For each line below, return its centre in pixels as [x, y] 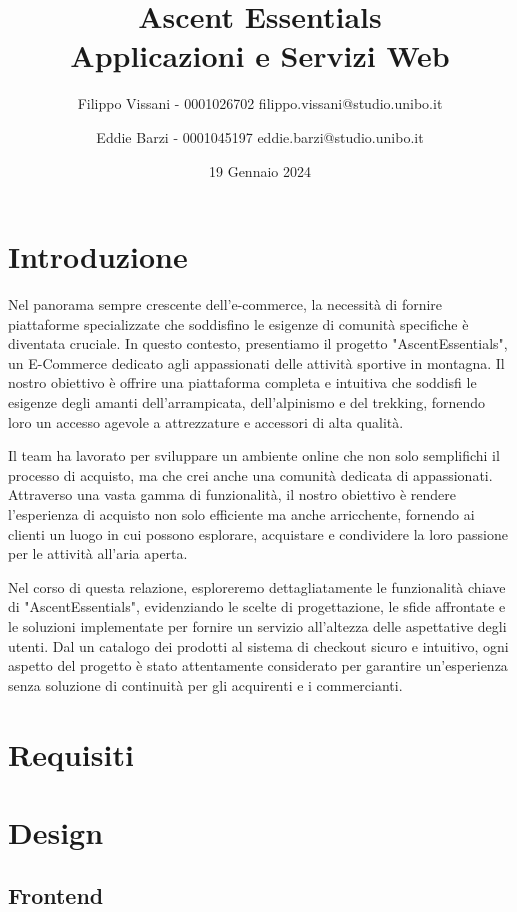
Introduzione [98, 256]
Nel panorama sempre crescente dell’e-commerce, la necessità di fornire [225, 304]
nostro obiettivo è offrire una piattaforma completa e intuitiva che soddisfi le [242, 382]
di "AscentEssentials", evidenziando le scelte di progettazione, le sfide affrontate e [257, 606]
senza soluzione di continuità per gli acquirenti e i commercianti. [205, 684]
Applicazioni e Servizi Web [260, 55]
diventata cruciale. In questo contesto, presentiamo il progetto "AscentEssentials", [258, 343]
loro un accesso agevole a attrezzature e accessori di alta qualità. [206, 421]
